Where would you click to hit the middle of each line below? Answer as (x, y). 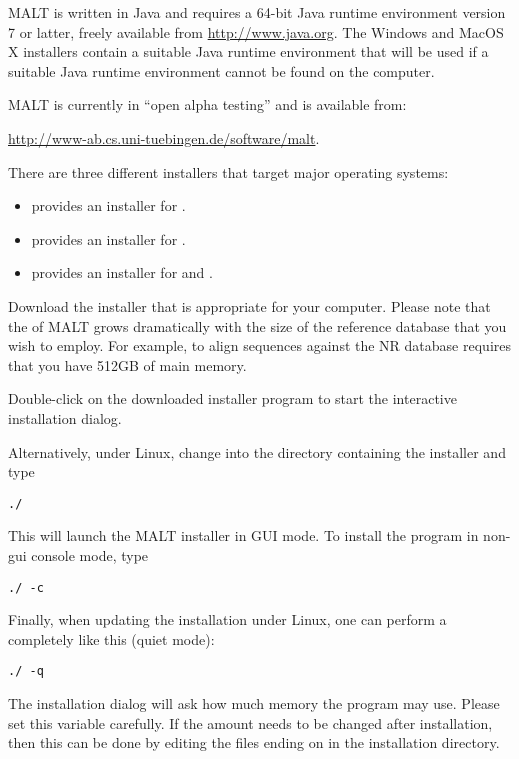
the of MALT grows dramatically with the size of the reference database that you (257, 325)
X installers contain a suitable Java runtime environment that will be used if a (248, 51)
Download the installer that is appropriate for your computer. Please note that (249, 305)
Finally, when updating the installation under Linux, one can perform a (227, 619)
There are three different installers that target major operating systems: (228, 171)
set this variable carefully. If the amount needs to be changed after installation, (250, 722)
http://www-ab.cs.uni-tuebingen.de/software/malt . (164, 137)
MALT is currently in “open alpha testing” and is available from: (207, 104)
